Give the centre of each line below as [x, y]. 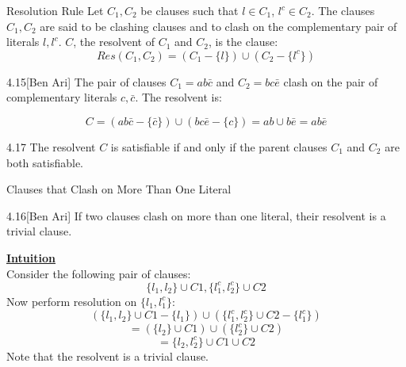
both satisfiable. [45, 162]
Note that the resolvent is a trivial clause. [108, 356]
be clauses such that [190, 10]
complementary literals [62, 97]
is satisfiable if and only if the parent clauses [219, 146]
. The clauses [343, 10]
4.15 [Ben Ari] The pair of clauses [86, 81]
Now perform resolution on [72, 301]
